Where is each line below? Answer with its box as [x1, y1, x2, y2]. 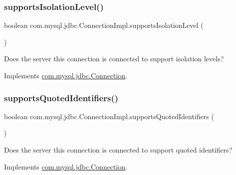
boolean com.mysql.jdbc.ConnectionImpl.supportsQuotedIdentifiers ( [4, 111, 214, 121]
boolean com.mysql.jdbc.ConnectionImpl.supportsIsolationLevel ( [4, 20, 204, 30]
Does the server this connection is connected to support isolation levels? [4, 53, 224, 64]
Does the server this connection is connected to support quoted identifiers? [4, 145, 233, 155]
